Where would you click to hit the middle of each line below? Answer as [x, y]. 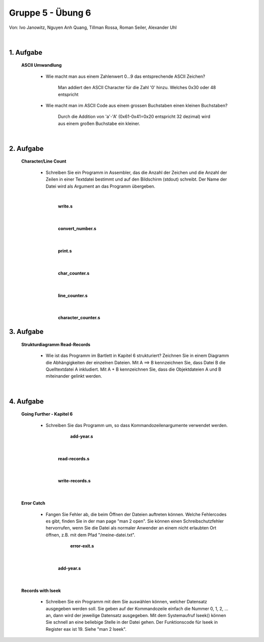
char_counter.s [74, 273]
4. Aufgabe [26, 401]
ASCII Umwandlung [42, 65]
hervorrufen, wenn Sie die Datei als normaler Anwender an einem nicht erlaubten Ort [131, 528]
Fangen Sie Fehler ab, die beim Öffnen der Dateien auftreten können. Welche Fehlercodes [136, 514]
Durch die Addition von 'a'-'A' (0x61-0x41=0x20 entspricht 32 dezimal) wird [134, 117]
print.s [65, 251]
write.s [65, 206]
